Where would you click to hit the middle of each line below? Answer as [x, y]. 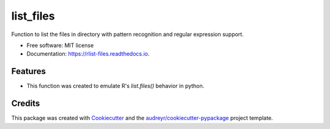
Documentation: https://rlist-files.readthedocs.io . [88, 54]
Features [28, 71]
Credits [26, 104]
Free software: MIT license [60, 45]
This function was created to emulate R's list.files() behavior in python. [116, 86]
